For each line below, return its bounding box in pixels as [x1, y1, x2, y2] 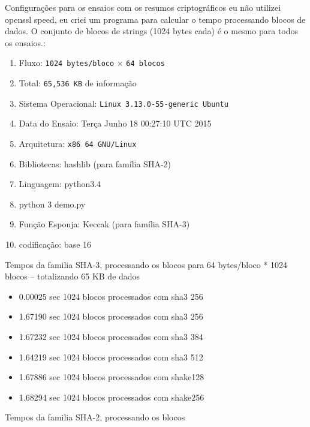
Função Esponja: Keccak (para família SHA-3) [19, 218, 190, 230]
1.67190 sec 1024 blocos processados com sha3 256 [19, 310, 203, 323]
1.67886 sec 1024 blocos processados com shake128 [19, 371, 204, 383]
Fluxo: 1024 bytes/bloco [19, 56, 115, 69]
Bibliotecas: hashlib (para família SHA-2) [19, 157, 171, 170]
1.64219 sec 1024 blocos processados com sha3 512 [19, 350, 203, 363]
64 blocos [126, 59, 165, 68]
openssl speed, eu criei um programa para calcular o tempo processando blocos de [5, 13, 306, 25]
